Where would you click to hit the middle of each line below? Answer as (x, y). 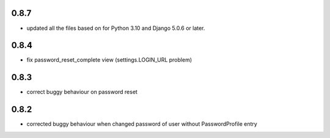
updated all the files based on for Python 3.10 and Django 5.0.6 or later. (116, 28)
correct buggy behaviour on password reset (82, 92)
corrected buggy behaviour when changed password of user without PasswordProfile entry (142, 124)
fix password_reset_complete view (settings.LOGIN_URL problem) (109, 60)
